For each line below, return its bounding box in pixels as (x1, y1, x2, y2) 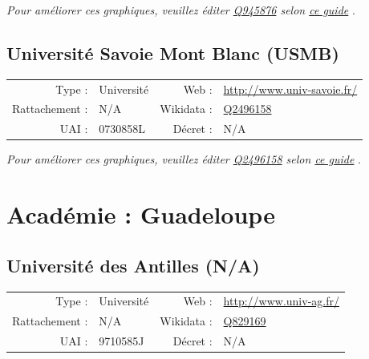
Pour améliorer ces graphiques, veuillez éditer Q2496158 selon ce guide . (6, 151, 361, 167)
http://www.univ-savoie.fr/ (223, 80, 358, 97)
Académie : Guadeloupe (6, 198, 275, 231)
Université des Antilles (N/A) (6, 252, 260, 277)
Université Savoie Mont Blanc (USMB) (6, 40, 339, 65)
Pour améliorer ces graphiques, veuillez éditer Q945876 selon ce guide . (6, 2, 355, 18)
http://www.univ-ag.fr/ (223, 292, 339, 309)
